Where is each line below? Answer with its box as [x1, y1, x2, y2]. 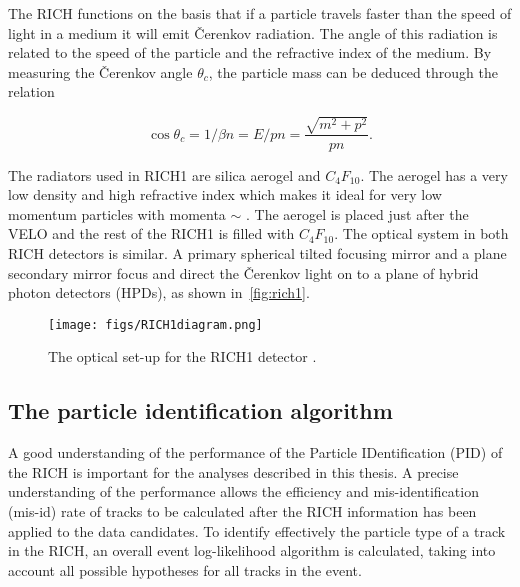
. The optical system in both [334, 223, 509, 244]
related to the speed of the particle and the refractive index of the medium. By [8, 42, 492, 63]
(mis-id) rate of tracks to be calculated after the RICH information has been [8, 500, 477, 521]
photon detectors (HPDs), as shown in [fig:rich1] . [8, 282, 310, 303]
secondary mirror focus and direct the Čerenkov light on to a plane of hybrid [8, 262, 479, 283]
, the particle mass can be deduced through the [208, 61, 498, 82]
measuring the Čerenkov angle [8, 61, 193, 82]
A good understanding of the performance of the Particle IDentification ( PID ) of [8, 442, 503, 463]
